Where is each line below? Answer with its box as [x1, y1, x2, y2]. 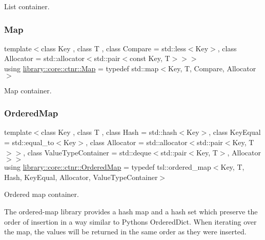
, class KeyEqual [209, 127, 261, 137]
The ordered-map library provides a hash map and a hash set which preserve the [4, 206, 258, 216]
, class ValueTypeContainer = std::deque [23, 147, 151, 157]
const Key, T [129, 53, 170, 64]
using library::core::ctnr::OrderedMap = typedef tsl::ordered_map [4, 162, 211, 172]
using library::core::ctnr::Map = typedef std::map [4, 63, 159, 73]
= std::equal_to [4, 137, 54, 147]
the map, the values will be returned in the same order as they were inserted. [4, 226, 247, 237]
